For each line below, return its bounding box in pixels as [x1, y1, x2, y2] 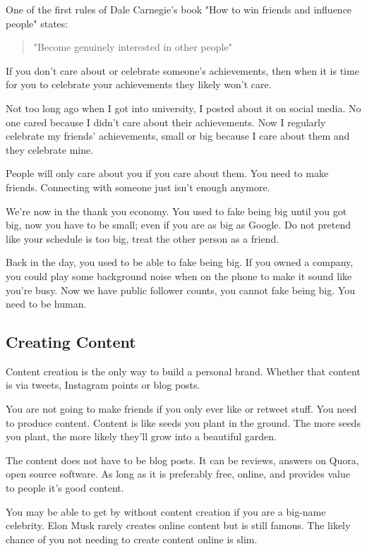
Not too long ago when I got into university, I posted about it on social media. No [6, 100, 361, 115]
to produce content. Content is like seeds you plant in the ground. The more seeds [6, 415, 361, 430]
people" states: [6, 16, 68, 30]
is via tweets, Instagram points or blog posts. [6, 377, 200, 392]
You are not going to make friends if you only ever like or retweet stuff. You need [6, 401, 357, 416]
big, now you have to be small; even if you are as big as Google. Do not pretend [6, 217, 351, 232]
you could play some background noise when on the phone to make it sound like [6, 268, 352, 283]
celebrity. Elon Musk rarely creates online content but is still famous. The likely [6, 518, 351, 533]
